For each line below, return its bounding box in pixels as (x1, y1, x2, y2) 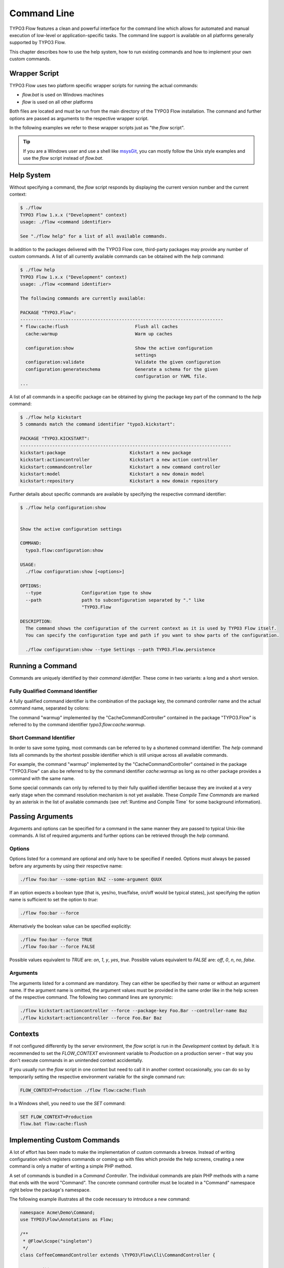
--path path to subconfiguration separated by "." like (25, 597, 205, 603)
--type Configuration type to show (25, 590, 152, 596)
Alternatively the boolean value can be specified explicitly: (9, 923, 131, 929)
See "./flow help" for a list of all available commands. (20, 233, 167, 239)
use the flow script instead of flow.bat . (23, 155, 103, 161)
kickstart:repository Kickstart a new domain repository (20, 478, 218, 484)
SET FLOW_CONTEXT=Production (20, 1114, 93, 1119)
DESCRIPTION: (20, 618, 53, 624)
